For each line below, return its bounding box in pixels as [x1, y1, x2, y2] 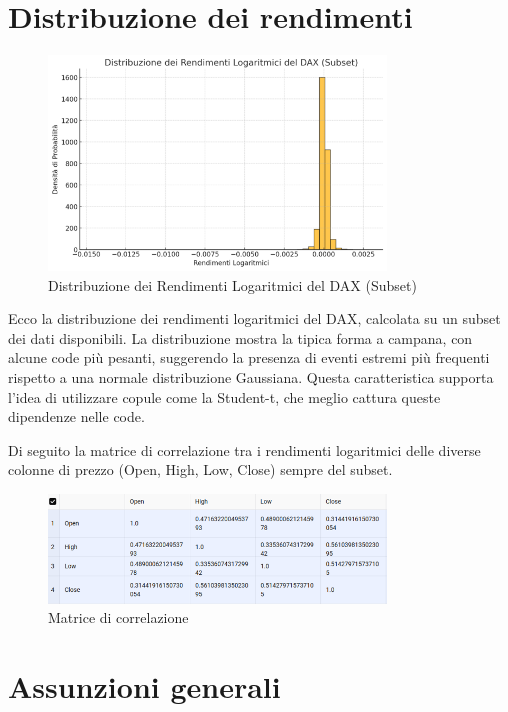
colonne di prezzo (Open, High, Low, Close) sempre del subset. [8, 459, 393, 480]
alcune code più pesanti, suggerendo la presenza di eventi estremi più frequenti [8, 347, 490, 368]
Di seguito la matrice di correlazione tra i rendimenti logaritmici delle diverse [8, 439, 481, 460]
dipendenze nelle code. [8, 406, 145, 427]
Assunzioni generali [8, 665, 281, 706]
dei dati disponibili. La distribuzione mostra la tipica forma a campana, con [8, 327, 473, 348]
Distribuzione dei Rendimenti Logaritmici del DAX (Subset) [48, 274, 417, 295]
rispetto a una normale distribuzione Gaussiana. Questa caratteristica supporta [8, 367, 494, 388]
